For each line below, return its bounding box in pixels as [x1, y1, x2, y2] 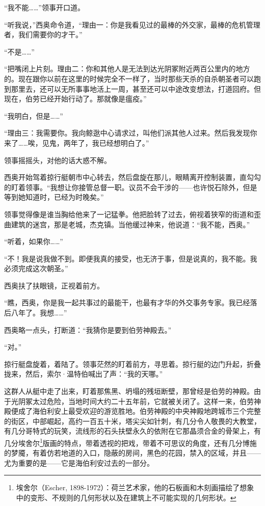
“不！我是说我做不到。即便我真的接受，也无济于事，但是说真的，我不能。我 [4, 253, 257, 263]
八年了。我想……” [11, 307, 67, 318]
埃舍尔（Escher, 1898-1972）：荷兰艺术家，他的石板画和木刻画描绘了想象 [16, 482, 254, 493]
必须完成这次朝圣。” [4, 263, 68, 274]
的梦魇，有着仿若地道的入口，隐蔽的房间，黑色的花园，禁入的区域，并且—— [4, 447, 261, 458]
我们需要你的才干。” [18, 29, 83, 40]
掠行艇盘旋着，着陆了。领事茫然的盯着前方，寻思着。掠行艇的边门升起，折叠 [4, 358, 261, 369]
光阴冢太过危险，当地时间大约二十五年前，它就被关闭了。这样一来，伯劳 [11, 395, 254, 406]
